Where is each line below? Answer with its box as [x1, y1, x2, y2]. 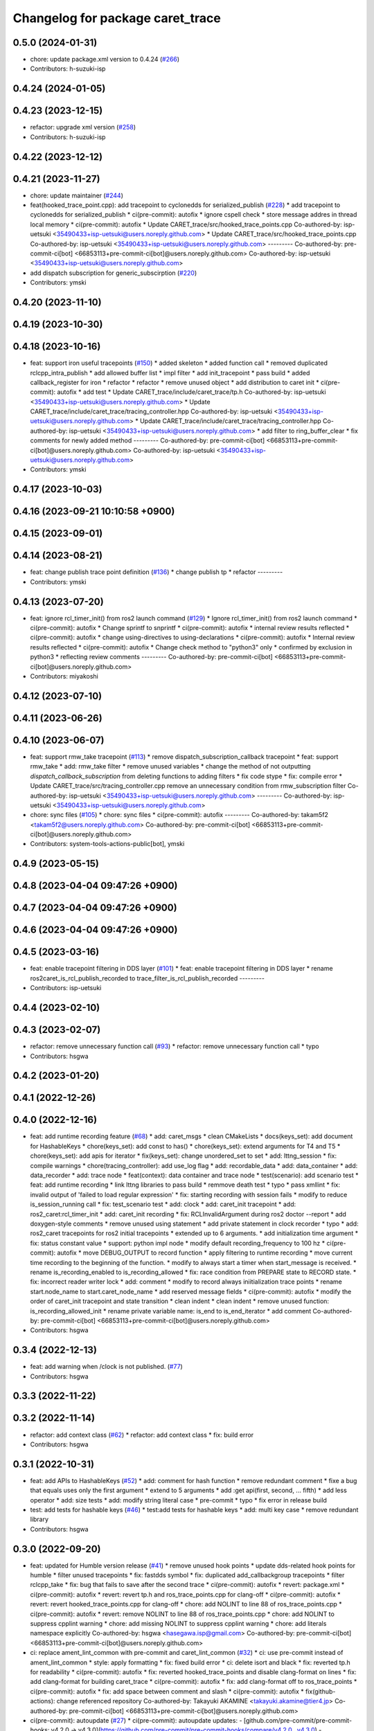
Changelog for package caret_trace [12, 10, 221, 26]
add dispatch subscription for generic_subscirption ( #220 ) [30, 269, 197, 277]
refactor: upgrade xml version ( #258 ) [30, 123, 136, 132]
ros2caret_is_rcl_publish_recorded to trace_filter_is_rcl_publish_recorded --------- [30, 974, 265, 983]
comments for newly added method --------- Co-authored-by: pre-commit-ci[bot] [30, 436, 265, 445]
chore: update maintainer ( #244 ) [30, 191, 124, 199]
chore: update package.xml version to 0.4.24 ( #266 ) [30, 55, 180, 64]
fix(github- [305, 1687, 336, 1696]
